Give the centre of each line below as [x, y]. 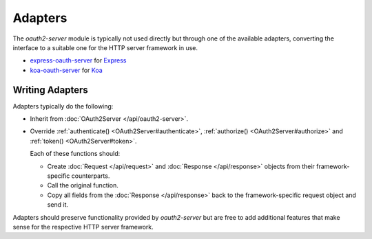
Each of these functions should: [75, 154]
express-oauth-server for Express [78, 60]
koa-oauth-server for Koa [66, 70]
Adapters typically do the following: [63, 106]
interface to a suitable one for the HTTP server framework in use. [105, 47]
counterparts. [91, 176]
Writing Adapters [51, 90]
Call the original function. [83, 185]
